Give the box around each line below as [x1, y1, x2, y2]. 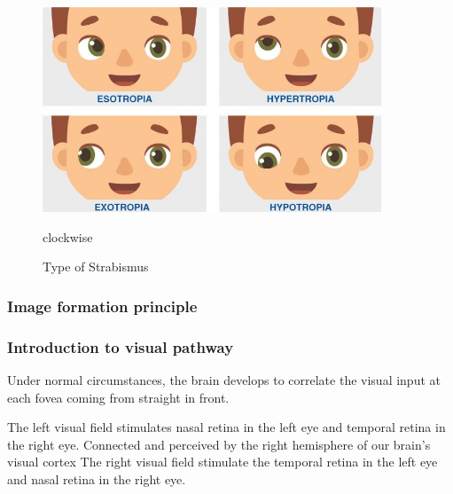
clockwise [43, 227, 93, 246]
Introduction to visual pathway [7, 335, 234, 357]
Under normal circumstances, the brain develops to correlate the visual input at [7, 371, 441, 389]
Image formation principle [7, 294, 198, 317]
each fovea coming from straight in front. [7, 388, 230, 406]
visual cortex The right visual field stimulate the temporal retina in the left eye [7, 452, 438, 471]
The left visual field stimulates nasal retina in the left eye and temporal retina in [7, 418, 446, 436]
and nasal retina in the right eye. [7, 470, 186, 489]
